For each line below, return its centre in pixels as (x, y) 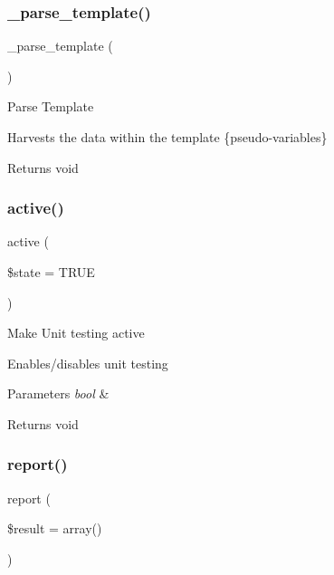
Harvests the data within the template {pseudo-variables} (167, 137)
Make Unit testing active (76, 333)
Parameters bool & (58, 393)
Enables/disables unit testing (88, 363)
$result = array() (55, 528)
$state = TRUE (51, 272)
